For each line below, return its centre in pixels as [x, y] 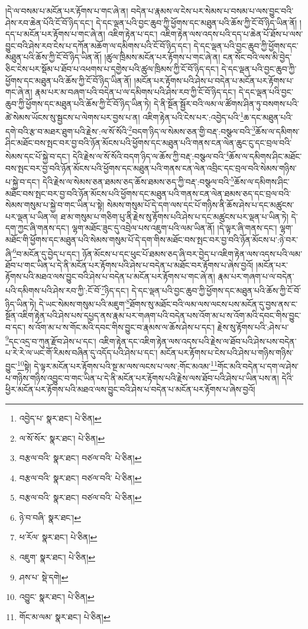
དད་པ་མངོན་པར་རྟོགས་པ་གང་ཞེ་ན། [55, 34]
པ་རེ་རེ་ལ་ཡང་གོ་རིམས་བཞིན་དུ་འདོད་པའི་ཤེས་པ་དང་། [82, 352]
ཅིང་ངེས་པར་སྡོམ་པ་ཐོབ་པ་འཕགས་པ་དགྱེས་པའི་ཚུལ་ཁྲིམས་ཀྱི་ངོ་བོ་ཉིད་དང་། [112, 68]
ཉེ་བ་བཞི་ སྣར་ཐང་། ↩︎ [50, 517]
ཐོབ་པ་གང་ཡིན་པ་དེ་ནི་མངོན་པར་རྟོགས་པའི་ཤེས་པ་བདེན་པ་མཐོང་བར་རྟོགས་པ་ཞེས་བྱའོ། [129, 265]
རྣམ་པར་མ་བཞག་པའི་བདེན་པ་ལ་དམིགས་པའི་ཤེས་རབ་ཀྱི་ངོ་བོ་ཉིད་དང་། [136, 92]
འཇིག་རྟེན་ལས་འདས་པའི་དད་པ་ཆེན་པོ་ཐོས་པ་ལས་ [232, 34]
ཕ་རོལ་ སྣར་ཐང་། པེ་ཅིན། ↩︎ [58, 537]
